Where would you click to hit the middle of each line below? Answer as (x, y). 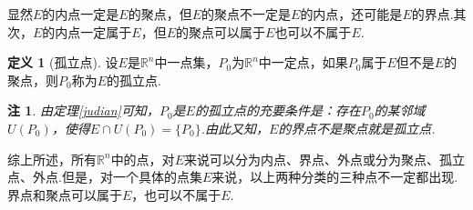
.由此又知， (235, 128)
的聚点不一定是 (247, 14)
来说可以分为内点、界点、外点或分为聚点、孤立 (324, 159)
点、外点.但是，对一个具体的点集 (105, 177)
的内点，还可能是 (351, 14)
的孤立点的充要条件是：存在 (278, 110)
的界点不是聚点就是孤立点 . (357, 128)
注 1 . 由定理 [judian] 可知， (83, 110)
